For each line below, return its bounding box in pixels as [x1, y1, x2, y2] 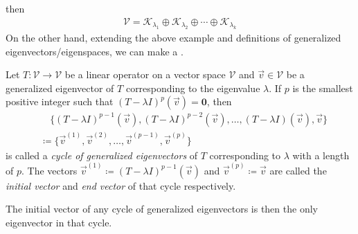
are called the [269, 163, 327, 177]
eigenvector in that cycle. [6, 215, 112, 230]
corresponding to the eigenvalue [125, 80, 260, 95]
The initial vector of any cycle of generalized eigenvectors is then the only [6, 201, 318, 216]
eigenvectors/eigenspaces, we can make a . [6, 44, 184, 58]
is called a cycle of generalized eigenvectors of [6, 147, 198, 162]
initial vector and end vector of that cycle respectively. [6, 178, 236, 192]
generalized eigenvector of [6, 80, 114, 95]
